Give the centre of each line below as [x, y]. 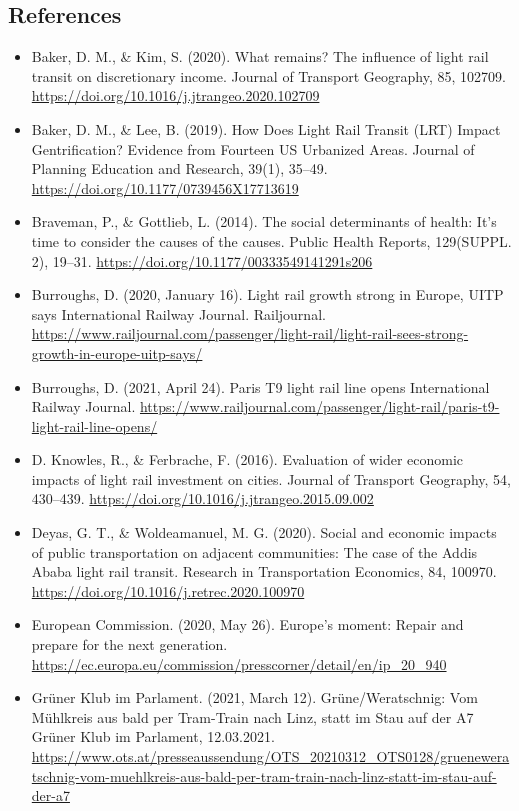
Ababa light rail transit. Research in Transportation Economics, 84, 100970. [264, 571]
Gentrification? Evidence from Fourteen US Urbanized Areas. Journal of [253, 148]
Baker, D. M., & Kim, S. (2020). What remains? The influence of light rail [260, 56]
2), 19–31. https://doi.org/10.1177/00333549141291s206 [202, 260]
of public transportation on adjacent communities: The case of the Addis [254, 551]
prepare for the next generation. [129, 644]
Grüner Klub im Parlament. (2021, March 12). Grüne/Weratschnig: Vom [254, 697]
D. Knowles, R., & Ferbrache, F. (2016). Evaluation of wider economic [247, 459]
